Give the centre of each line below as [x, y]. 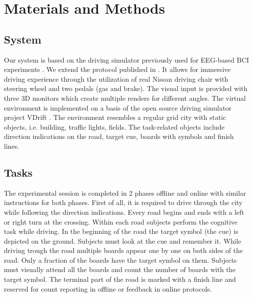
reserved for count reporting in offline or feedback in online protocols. [108, 288]
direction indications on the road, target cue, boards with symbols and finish [119, 136]
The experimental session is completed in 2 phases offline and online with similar [125, 193]
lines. [12, 146]
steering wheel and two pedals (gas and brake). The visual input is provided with [126, 88]
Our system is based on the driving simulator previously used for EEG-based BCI [126, 59]
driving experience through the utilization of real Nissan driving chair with [116, 79]
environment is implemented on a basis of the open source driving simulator [118, 107]
